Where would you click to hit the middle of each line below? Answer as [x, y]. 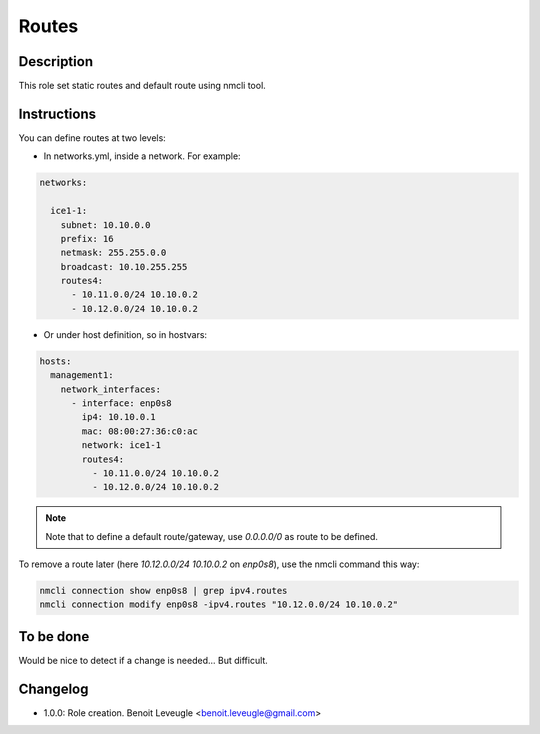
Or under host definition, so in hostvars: [125, 334]
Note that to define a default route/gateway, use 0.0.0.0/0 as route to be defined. [212, 536]
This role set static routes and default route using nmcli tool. [142, 86]
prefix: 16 [87, 238]
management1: [82, 375]
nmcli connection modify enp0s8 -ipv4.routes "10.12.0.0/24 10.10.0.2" [219, 604]
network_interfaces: [111, 389]
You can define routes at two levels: [92, 137]
